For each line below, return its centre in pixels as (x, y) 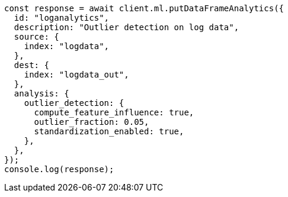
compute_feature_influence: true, (114, 112)
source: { (36, 37)
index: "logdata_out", (76, 75)
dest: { (31, 65)
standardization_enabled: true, (109, 131)
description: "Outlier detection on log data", (127, 27)
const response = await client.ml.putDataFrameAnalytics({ (144, 8)
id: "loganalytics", (62, 18)
